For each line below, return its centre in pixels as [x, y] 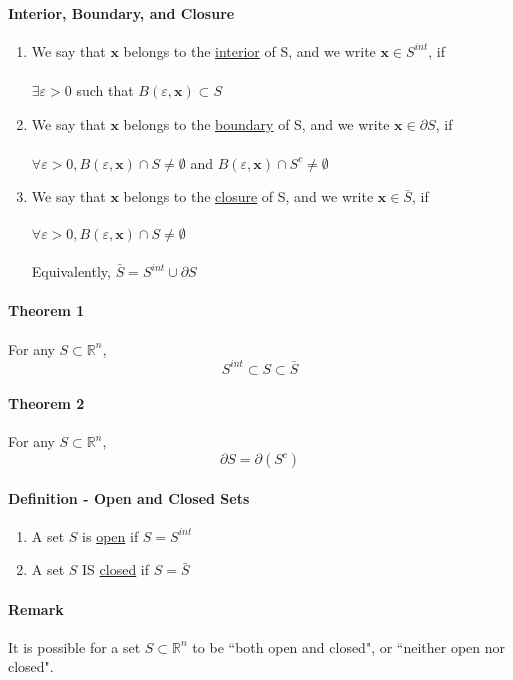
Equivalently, [71, 271]
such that [105, 89]
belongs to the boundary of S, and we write [256, 123]
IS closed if [116, 569]
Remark [36, 608]
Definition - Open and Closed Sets [129, 497]
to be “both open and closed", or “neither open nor [349, 646]
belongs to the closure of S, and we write [248, 196]
